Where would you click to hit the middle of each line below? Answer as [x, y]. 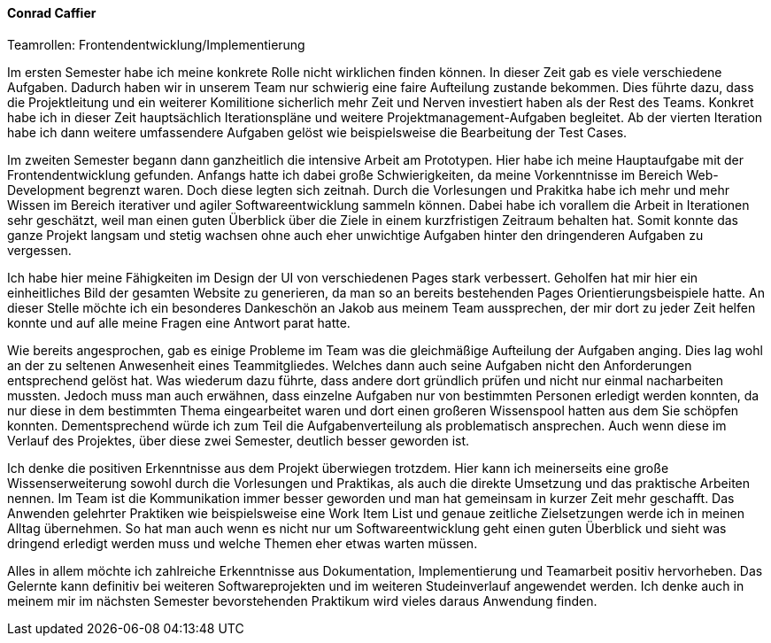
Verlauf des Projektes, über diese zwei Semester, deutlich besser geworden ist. [239, 440]
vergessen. [39, 250]
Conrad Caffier [52, 13]
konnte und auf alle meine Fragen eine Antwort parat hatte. [179, 322]
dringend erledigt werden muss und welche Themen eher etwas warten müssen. [243, 543]
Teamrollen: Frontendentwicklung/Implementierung [156, 44]
